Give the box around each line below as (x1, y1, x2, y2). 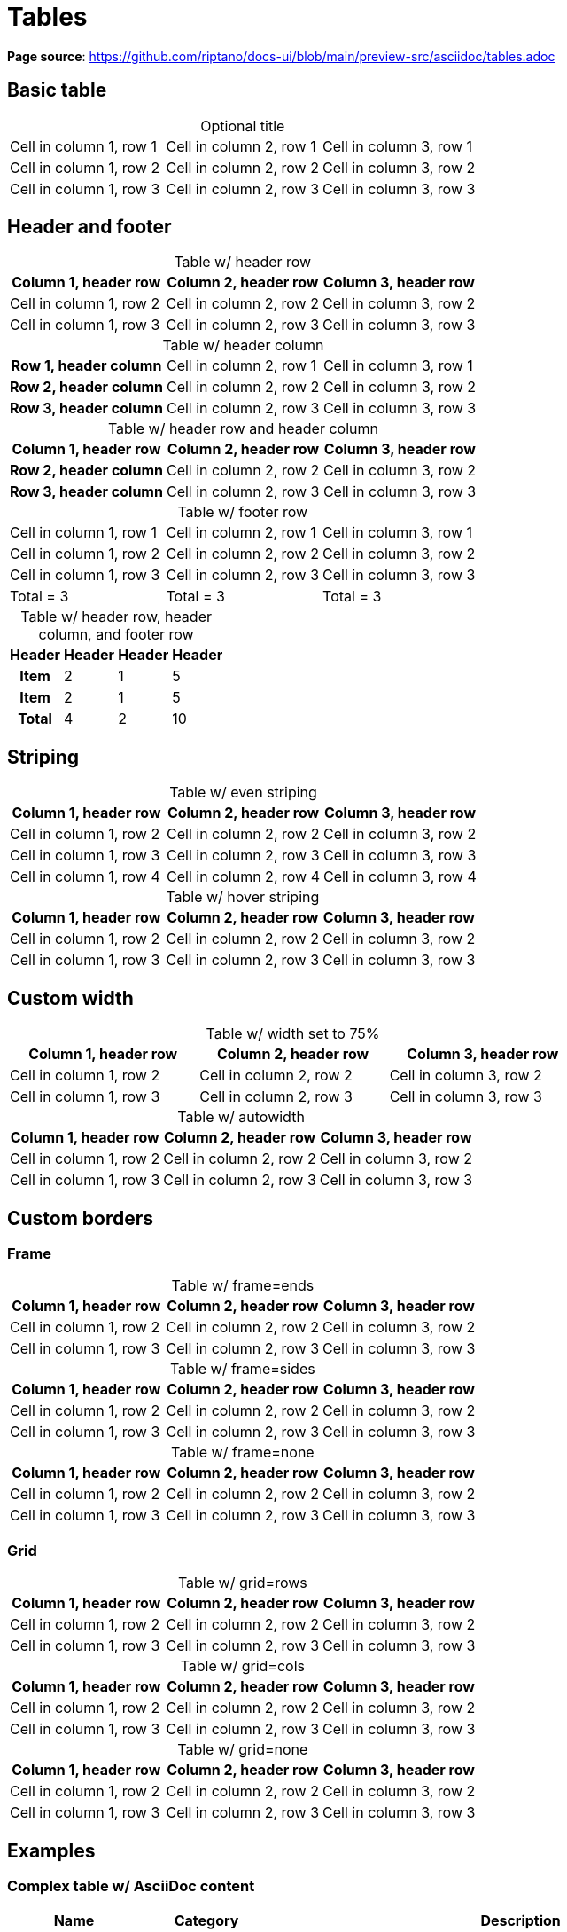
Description (480, 1912, 561, 1930)
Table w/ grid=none (177, 1740, 308, 1759)
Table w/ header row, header (20, 608, 212, 626)
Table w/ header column (162, 336, 324, 355)
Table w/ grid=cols (180, 1657, 305, 1676)
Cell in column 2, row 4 (166, 868, 320, 886)
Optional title (200, 116, 285, 135)
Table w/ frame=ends (171, 1276, 315, 1295)
